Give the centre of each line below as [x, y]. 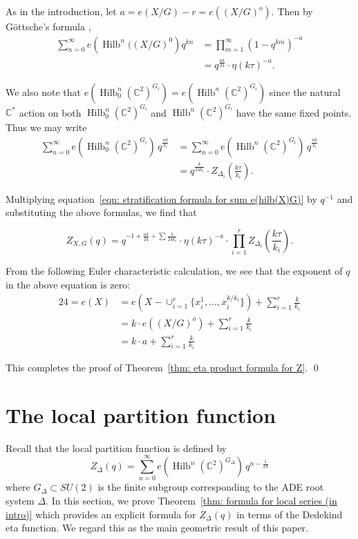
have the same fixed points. [294, 112]
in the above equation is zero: [68, 284]
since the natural [305, 91]
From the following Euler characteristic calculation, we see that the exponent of [174, 271]
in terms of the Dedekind [290, 514]
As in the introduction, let [61, 11]
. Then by [292, 11]
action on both [50, 112]
